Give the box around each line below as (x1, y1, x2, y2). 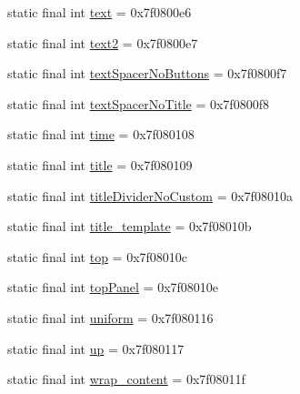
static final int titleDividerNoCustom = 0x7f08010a (7, 186, 293, 205)
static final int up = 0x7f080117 (7, 338, 185, 358)
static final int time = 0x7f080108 (7, 125, 195, 144)
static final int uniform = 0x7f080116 (7, 308, 214, 327)
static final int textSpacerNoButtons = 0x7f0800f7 (7, 64, 287, 83)
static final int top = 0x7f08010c (7, 247, 188, 266)
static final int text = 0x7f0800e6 (7, 3, 192, 21)
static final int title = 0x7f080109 (7, 155, 193, 174)
